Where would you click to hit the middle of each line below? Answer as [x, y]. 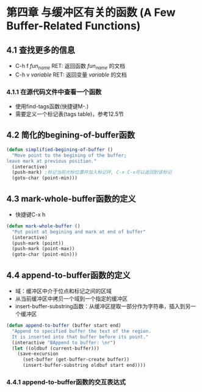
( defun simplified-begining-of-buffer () [60, 150]
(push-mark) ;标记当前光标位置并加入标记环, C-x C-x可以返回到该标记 [92, 172]
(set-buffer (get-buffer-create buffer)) [76, 360]
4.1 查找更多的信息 [41, 50]
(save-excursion [38, 354]
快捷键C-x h [30, 214]
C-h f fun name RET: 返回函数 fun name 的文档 [70, 67]
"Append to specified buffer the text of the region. [81, 331]
